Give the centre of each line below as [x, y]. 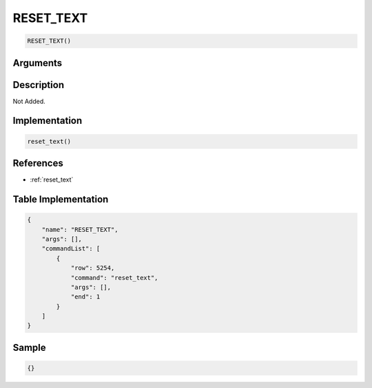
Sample [29, 347]
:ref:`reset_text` [52, 180]
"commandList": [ [71, 249]
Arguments [38, 63]
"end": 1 [85, 297]
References [38, 163]
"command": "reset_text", [114, 278]
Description [39, 85]
